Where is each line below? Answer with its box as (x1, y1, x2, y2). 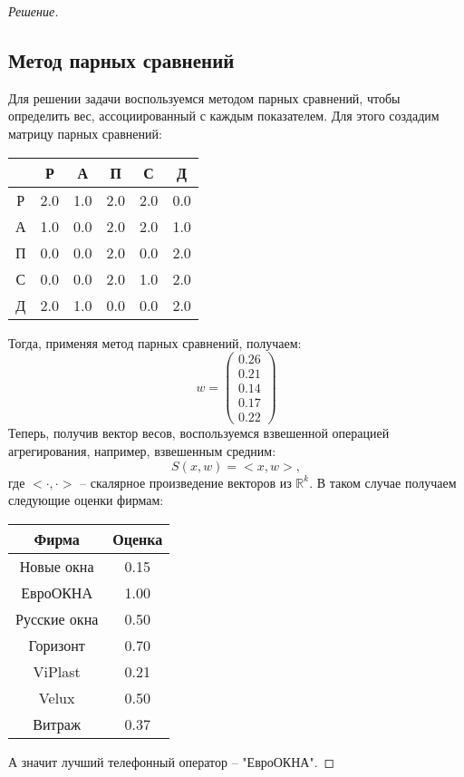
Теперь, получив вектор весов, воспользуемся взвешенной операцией (8, 423, 390, 442)
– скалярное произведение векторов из (80, 472, 292, 491)
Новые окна (19, 555, 94, 577)
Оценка (112, 528, 163, 549)
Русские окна (15, 607, 99, 629)
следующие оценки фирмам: (8, 490, 164, 510)
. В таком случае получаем (309, 472, 457, 491)
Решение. (8, 2, 59, 20)
